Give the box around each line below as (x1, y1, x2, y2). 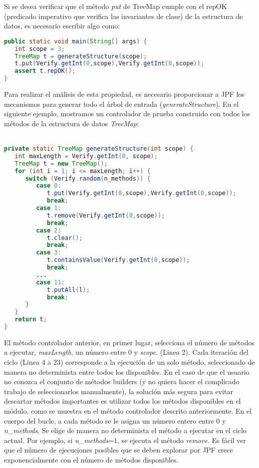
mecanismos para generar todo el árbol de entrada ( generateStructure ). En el (4, 98, 239, 109)
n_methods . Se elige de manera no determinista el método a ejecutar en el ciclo (4, 425, 247, 436)
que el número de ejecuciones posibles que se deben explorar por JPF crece (4, 445, 233, 455)
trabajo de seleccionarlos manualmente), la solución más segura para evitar (4, 386, 234, 396)
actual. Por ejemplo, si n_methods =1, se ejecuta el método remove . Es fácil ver (4, 435, 246, 445)
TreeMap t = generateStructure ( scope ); (14, 52, 147, 60)
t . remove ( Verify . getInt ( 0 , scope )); (46, 212, 165, 219)
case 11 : (36, 278, 65, 286)
